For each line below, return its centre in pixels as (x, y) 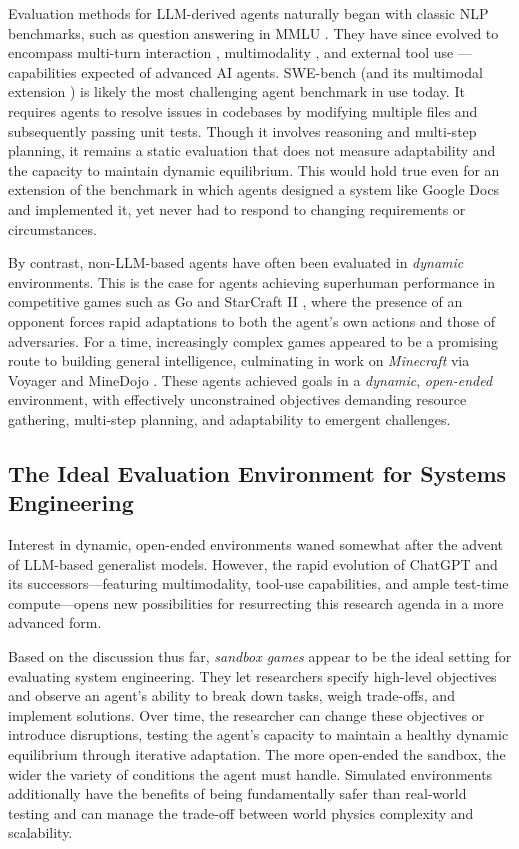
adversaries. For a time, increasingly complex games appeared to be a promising (253, 340)
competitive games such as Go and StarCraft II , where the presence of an (235, 301)
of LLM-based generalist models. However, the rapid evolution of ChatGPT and (253, 563)
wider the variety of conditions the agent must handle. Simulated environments (250, 773)
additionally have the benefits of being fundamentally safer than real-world (237, 793)
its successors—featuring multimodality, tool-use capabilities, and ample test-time (258, 583)
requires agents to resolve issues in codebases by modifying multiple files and (243, 110)
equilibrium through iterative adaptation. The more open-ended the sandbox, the (257, 754)
